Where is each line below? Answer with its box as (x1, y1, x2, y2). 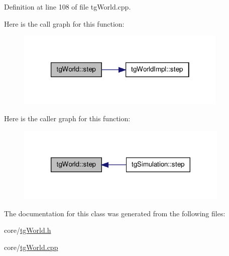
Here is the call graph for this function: (4, 18, 125, 29)
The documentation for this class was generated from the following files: (4, 208, 225, 218)
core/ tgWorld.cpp (4, 241, 58, 252)
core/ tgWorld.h (4, 225, 51, 235)
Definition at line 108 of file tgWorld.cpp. (4, 2, 131, 12)
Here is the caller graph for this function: (4, 113, 131, 124)
